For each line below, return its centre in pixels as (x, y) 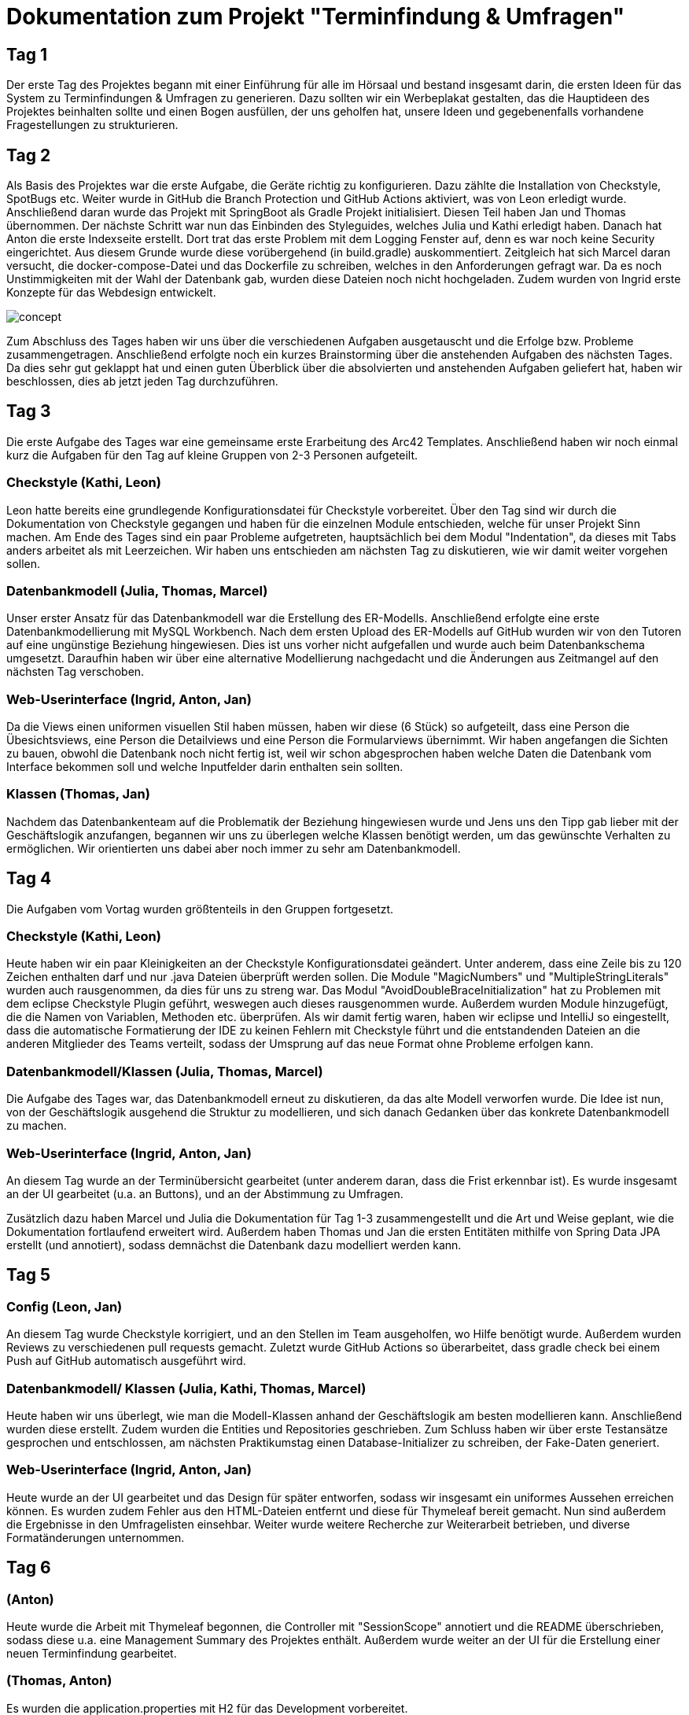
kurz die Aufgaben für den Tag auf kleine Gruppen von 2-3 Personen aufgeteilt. (212, 455)
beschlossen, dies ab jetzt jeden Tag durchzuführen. (142, 382)
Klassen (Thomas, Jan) (78, 794)
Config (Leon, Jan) (64, 1306)
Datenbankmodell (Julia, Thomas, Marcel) (137, 590)
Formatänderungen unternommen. (96, 1537)
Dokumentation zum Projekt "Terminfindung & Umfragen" (316, 17)
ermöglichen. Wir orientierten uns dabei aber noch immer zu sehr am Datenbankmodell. (234, 848)
